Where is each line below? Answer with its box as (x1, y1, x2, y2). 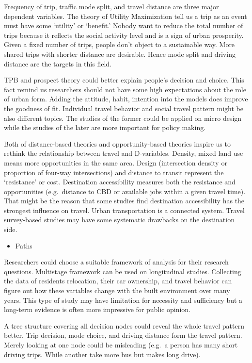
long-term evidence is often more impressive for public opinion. (4, 304, 190, 314)
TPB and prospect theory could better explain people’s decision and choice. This (4, 75, 244, 85)
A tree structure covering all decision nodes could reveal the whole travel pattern (4, 320, 244, 330)
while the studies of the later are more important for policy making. (4, 122, 206, 132)
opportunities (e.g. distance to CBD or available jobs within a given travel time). (4, 186, 246, 196)
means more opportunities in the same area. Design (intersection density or (4, 157, 227, 167)
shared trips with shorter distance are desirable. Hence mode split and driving (4, 49, 236, 59)
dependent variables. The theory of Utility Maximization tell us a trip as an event (4, 11, 247, 21)
